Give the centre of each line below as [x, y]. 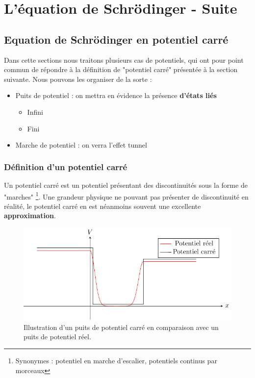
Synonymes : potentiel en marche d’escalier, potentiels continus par [116, 360]
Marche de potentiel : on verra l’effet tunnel [81, 145]
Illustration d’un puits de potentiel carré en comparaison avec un [121, 327]
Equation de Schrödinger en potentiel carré [116, 39]
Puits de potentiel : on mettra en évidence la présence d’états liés [116, 95]
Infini [35, 112]
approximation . [30, 215]
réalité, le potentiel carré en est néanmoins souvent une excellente [102, 206]
